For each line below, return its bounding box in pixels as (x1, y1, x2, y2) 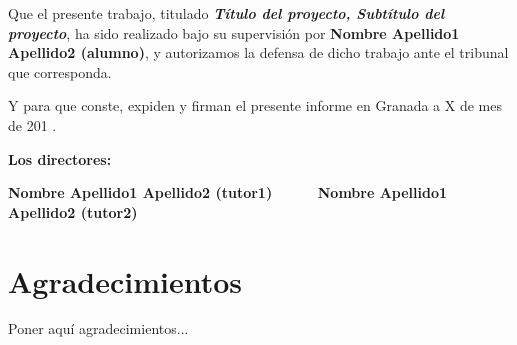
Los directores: (8, 148, 112, 169)
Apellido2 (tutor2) (8, 201, 138, 222)
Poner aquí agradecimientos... (8, 318, 189, 339)
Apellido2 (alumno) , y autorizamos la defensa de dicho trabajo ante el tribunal (8, 42, 509, 63)
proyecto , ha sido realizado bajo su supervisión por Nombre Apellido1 (8, 22, 460, 43)
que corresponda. (8, 61, 112, 82)
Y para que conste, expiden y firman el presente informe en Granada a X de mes (8, 95, 502, 116)
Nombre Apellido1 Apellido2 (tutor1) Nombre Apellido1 (8, 182, 448, 203)
